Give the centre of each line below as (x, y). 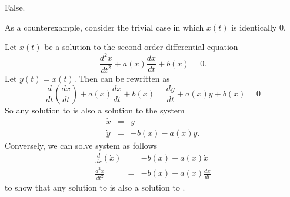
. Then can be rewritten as (122, 78)
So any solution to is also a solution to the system (95, 110)
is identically (254, 27)
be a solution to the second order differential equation (141, 47)
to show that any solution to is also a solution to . (95, 187)
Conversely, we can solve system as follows (81, 146)
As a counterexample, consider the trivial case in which (104, 27)
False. (15, 7)
